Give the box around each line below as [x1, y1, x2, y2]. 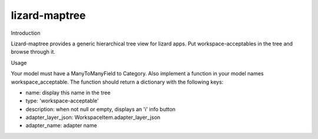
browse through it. [11, 48, 56, 55]
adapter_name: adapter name [25, 122, 97, 129]
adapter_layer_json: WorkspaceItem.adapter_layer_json [25, 114, 161, 121]
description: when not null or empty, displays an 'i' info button [25, 105, 176, 112]
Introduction [11, 29, 41, 37]
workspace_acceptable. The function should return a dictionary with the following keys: [11, 78, 224, 85]
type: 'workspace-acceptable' [25, 97, 100, 104]
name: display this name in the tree [25, 89, 111, 96]
